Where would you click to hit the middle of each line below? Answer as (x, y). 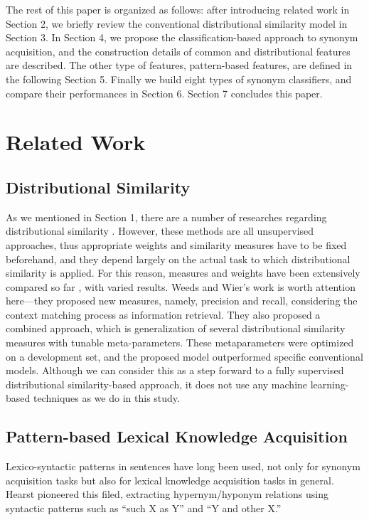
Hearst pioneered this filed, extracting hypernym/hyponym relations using (167, 494)
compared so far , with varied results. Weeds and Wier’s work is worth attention (181, 286)
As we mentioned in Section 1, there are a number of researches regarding (166, 217)
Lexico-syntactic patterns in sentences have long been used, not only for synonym (183, 466)
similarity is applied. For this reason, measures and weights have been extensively (183, 273)
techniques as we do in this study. (106, 398)
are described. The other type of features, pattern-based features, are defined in (179, 65)
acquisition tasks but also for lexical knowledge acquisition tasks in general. (170, 480)
